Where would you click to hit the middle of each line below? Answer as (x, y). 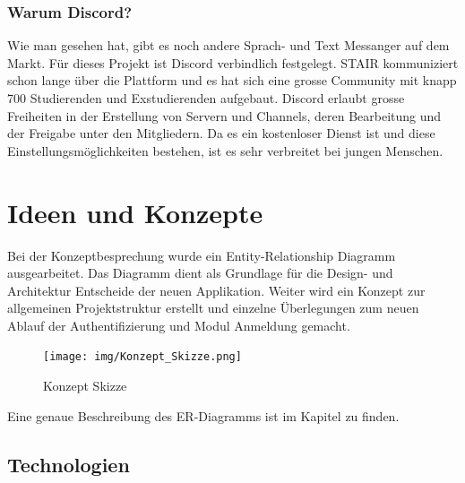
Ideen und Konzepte (135, 212)
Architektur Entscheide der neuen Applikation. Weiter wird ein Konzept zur (216, 290)
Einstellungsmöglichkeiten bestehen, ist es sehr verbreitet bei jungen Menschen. (225, 150)
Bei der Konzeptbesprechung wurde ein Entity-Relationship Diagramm (202, 255)
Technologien (69, 464)
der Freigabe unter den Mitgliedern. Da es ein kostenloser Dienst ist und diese (221, 133)
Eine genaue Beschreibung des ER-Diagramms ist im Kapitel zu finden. (203, 415)
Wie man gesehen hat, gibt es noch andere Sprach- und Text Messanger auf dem (228, 45)
